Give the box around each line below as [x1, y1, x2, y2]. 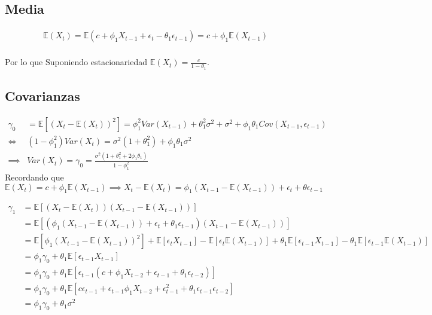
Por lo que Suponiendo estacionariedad [5, 56, 147, 68]
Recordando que [5, 170, 64, 183]
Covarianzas [5, 86, 80, 105]
